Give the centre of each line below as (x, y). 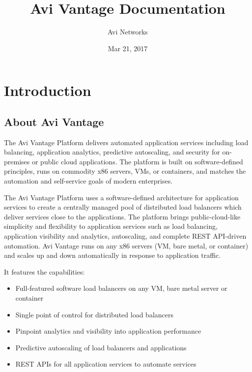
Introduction (48, 90)
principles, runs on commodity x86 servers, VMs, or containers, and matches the (125, 171)
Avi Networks (128, 32)
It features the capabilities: (44, 271)
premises (17, 161)
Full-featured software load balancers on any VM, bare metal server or (121, 288)
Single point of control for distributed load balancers (94, 314)
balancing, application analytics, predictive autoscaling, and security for (112, 152)
